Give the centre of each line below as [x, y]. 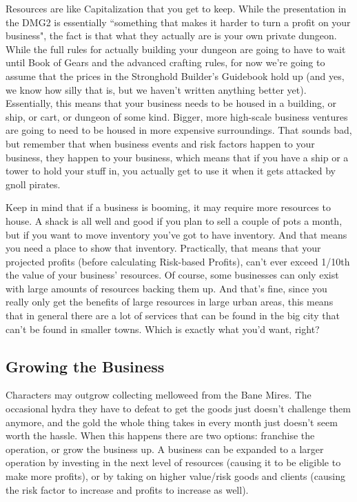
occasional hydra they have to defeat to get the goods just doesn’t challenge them [178, 409]
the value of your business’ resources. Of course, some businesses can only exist [172, 275]
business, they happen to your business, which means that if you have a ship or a [177, 157]
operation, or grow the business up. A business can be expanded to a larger [165, 449]
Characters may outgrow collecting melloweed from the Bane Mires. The [159, 395]
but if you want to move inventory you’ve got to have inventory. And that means [176, 234]
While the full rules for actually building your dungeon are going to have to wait [176, 49]
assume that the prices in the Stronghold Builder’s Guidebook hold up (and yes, [175, 76]
